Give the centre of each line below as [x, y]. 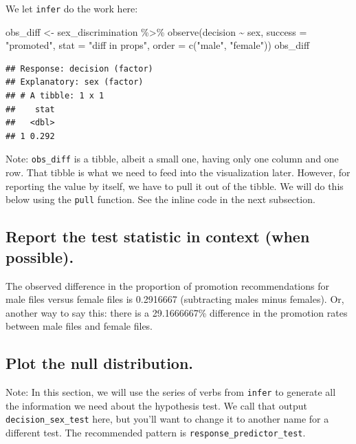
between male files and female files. [79, 326]
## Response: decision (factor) [79, 68]
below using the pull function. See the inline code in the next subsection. [160, 199]
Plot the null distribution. [100, 363]
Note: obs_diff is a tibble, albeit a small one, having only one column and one [172, 159]
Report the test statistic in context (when [158, 236]
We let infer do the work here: [72, 8]
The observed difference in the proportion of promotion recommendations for [168, 285]
